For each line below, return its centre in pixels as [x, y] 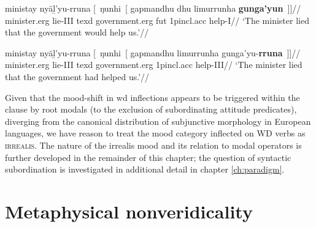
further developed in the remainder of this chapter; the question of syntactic [148, 157]
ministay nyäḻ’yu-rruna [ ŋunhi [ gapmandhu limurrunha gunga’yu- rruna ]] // [153, 52]
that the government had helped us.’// [77, 76]
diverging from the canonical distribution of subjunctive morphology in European [158, 121]
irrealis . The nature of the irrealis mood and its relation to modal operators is [153, 145]
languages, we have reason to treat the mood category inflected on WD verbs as [155, 133]
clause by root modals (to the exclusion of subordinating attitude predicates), [151, 109]
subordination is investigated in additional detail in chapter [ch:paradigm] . [145, 169]
